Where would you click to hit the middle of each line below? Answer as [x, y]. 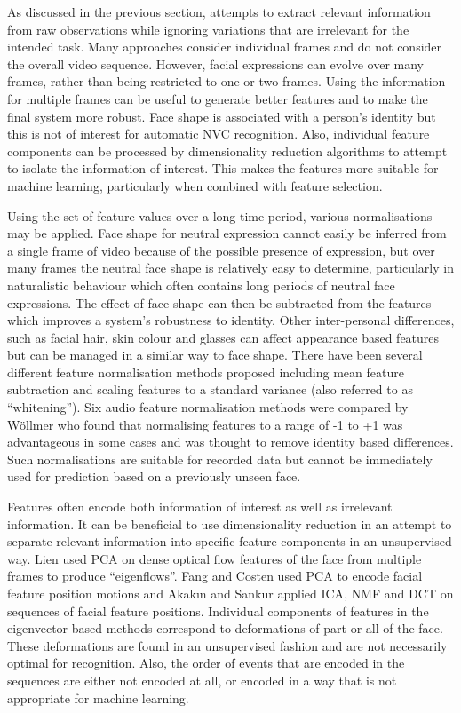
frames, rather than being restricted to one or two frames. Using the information [227, 81]
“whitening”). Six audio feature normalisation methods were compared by [208, 407]
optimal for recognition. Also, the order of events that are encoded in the [206, 663]
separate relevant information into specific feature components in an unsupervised [230, 541]
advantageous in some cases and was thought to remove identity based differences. [230, 442]
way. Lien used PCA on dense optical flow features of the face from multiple [215, 558]
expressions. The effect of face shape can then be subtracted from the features [219, 302]
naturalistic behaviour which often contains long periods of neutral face [201, 285]
